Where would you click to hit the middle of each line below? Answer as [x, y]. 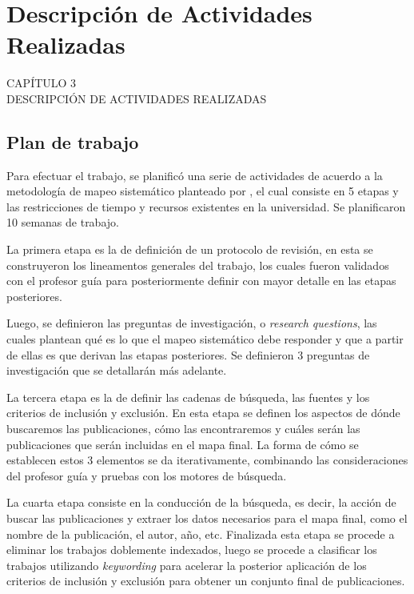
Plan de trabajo [73, 141]
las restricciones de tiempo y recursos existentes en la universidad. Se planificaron [206, 206]
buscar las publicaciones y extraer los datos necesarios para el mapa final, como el [207, 518]
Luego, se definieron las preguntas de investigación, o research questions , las [192, 323]
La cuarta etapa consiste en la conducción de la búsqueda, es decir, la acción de [201, 502]
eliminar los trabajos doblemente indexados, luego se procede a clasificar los [192, 550]
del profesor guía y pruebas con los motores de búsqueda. [147, 475]
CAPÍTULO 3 [42, 83]
